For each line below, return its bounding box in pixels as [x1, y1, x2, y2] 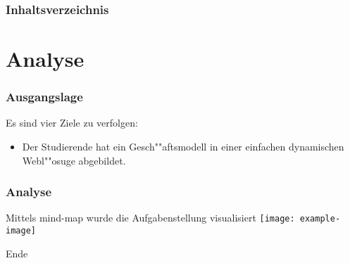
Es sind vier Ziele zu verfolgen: [6, 115, 138, 130]
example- [299, 214, 341, 224]
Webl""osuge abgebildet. [22, 153, 126, 167]
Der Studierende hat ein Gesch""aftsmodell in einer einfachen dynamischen [22, 139, 344, 154]
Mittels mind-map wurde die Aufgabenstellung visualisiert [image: [6, 210, 295, 225]
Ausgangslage [6, 88, 83, 105]
